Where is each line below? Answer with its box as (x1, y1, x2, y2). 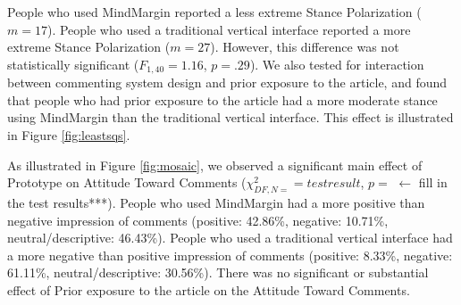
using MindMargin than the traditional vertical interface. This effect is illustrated (7, 108, 454, 127)
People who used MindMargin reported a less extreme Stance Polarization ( (7, 3, 422, 21)
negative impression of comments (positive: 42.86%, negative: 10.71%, (7, 210, 389, 229)
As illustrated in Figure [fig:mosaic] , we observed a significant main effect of (7, 155, 423, 174)
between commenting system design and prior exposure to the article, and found (7, 73, 448, 92)
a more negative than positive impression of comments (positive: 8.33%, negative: (7, 245, 453, 264)
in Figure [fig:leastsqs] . (7, 126, 130, 144)
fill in (418, 173, 448, 192)
